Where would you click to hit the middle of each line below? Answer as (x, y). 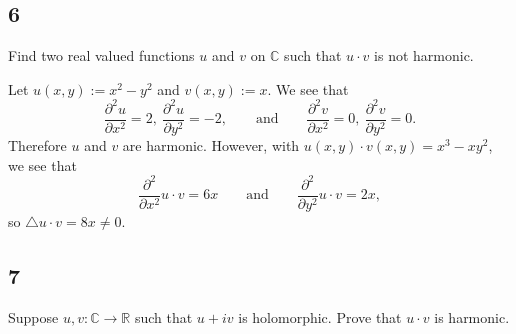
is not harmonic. (424, 55)
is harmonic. (472, 316)
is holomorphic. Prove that (320, 316)
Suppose (33, 316)
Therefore (37, 144)
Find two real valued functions (101, 55)
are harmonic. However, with (211, 144)
